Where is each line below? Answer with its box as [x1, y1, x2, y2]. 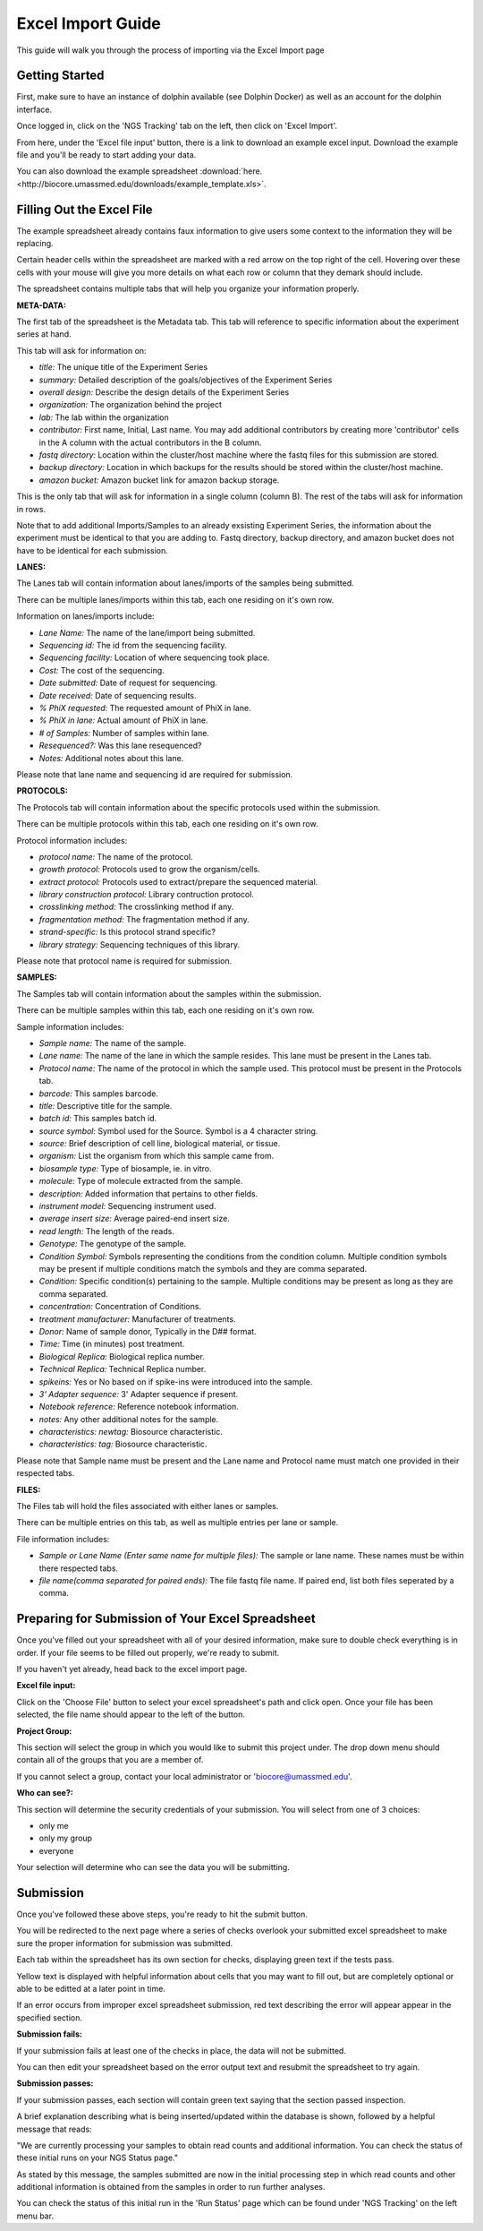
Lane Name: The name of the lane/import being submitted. [38, 627, 256, 638]
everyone [38, 1845, 74, 1856]
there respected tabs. [38, 1563, 119, 1574]
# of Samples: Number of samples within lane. [38, 727, 210, 738]
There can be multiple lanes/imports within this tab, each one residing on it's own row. [16, 594, 335, 605]
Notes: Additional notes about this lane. [38, 752, 184, 763]
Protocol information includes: [16, 835, 128, 845]
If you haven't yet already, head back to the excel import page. [16, 1664, 248, 1675]
